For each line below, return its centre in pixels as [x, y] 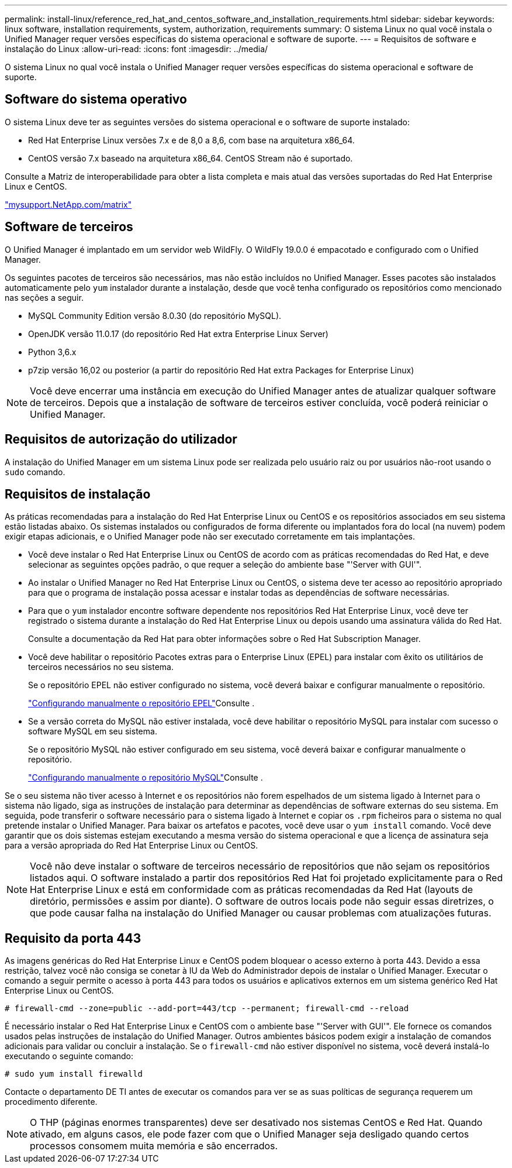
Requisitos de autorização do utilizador [121, 439]
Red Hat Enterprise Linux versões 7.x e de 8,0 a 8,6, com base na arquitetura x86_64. [191, 140]
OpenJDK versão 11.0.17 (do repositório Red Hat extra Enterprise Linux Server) [178, 334]
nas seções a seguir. [44, 297]
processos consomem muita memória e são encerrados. [154, 1146]
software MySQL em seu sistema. [93, 731]
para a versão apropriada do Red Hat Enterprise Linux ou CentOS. [132, 846]
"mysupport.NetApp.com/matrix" [68, 204]
